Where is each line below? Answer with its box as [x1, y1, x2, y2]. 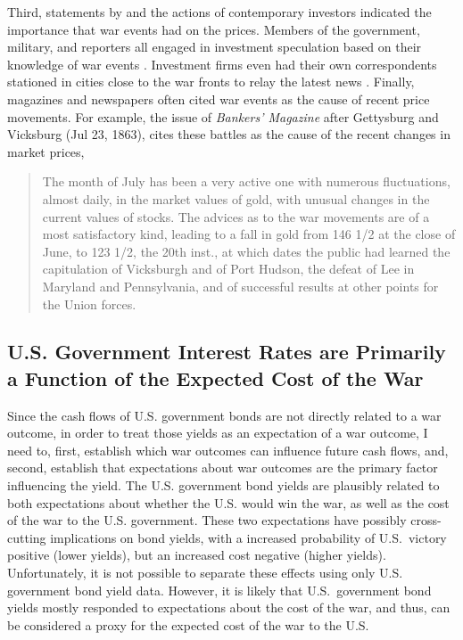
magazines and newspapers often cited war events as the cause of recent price [7, 89, 430, 108]
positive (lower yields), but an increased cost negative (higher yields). [7, 546, 386, 564]
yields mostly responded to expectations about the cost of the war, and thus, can [7, 598, 451, 617]
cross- [410, 511, 442, 529]
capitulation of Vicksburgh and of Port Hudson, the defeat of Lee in [42, 259, 415, 278]
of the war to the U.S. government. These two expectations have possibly [7, 511, 407, 529]
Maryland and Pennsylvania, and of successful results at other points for [42, 276, 439, 295]
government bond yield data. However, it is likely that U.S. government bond [7, 580, 432, 599]
